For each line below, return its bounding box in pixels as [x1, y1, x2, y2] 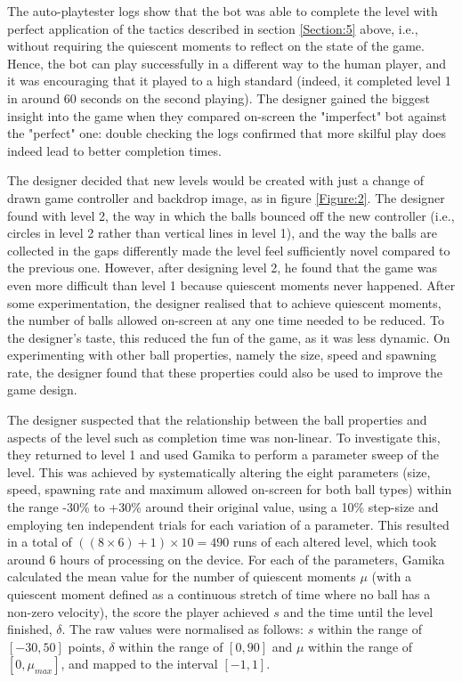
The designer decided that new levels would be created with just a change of [7, 171, 425, 190]
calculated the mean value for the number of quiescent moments [7, 567, 356, 586]
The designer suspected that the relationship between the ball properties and [7, 410, 427, 429]
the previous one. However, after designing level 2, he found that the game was [7, 258, 437, 277]
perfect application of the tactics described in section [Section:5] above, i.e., [7, 19, 418, 37]
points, [68, 637, 105, 655]
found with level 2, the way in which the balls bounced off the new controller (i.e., [7, 206, 455, 224]
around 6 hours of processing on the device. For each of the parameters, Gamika [7, 549, 445, 568]
